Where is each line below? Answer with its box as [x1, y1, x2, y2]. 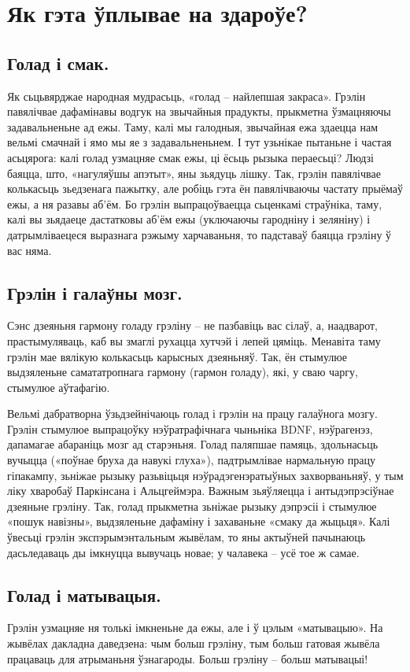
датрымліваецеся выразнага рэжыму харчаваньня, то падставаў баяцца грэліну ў [7, 226, 392, 242]
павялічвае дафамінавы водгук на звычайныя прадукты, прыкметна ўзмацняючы [7, 103, 391, 120]
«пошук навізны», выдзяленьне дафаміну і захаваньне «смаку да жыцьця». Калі [7, 513, 390, 530]
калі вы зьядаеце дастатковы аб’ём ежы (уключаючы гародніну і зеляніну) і [7, 211, 371, 227]
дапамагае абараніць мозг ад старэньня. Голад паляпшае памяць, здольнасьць [7, 436, 379, 452]
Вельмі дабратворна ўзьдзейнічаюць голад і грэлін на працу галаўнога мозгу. [7, 405, 378, 422]
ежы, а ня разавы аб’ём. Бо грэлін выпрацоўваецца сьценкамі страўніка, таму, [7, 195, 382, 212]
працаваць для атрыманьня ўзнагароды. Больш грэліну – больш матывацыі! [7, 650, 368, 666]
